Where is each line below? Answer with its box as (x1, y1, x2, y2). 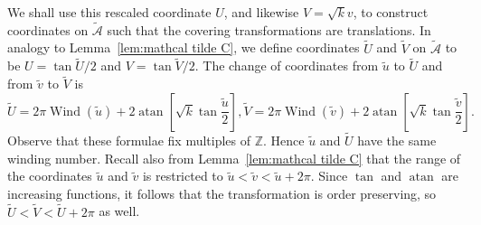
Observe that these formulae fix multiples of (7, 131, 251, 150)
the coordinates (7, 166, 92, 185)
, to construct (353, 3, 429, 21)
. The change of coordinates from (194, 56, 379, 75)
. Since (310, 166, 348, 185)
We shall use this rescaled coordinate (7, 3, 212, 21)
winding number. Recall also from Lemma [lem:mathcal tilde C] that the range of (7, 148, 461, 167)
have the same (357, 131, 437, 150)
